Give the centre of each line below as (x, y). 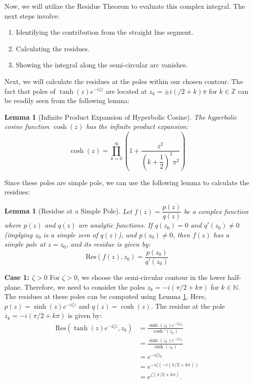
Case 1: (17, 277)
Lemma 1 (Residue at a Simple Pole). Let (68, 211)
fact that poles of (30, 91)
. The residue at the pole (188, 306)
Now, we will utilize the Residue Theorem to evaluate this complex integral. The (125, 6)
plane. (13, 287)
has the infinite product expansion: (137, 126)
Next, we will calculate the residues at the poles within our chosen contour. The (124, 81)
